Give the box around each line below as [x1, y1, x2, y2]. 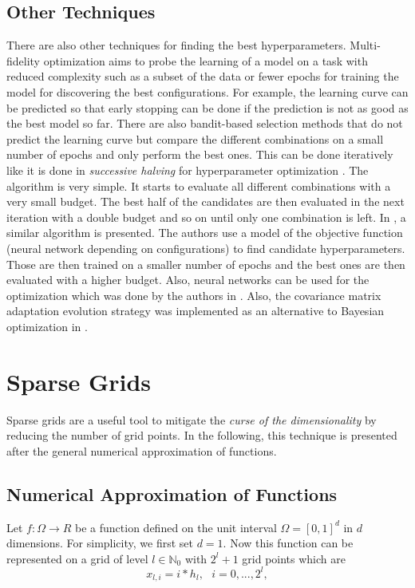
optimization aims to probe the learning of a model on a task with [43, 52, 368, 69]
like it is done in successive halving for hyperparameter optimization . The [6, 161, 369, 178]
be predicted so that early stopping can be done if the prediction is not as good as [6, 99, 409, 116]
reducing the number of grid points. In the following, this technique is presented [6, 427, 397, 444]
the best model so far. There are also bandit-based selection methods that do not [6, 115, 403, 132]
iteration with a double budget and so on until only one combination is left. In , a [6, 208, 406, 225]
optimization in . [6, 318, 88, 334]
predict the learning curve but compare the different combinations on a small [6, 130, 384, 147]
